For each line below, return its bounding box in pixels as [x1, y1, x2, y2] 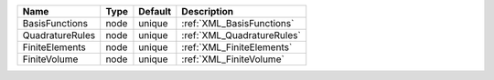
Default [138, 5, 172, 17]
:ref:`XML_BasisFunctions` [181, 17, 295, 29]
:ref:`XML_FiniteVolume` [181, 53, 285, 65]
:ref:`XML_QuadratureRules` [181, 29, 301, 41]
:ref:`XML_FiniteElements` [181, 41, 293, 54]
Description [181, 5, 234, 17]
